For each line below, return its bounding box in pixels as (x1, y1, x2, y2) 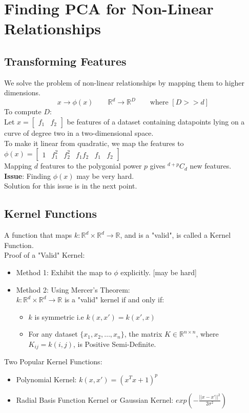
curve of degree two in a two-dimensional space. (4, 128, 154, 138)
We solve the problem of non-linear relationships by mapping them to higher (4, 77, 245, 88)
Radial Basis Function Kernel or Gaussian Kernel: (16, 394, 174, 405)
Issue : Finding (4, 170, 51, 181)
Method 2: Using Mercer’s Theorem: (16, 284, 130, 295)
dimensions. (4, 87, 40, 98)
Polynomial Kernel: (16, 374, 77, 384)
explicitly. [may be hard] (120, 267, 197, 277)
